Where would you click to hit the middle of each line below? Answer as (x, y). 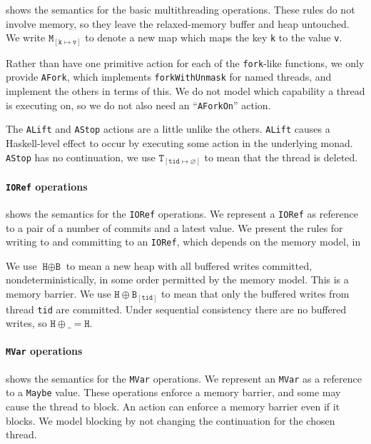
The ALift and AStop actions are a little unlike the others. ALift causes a (168, 129)
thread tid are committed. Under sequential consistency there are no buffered (176, 309)
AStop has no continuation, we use (81, 157)
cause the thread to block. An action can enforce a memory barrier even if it (173, 406)
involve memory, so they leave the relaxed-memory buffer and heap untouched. (178, 23)
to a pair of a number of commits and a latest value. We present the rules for (174, 227)
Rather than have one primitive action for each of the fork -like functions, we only (185, 62)
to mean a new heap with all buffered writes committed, (189, 265)
